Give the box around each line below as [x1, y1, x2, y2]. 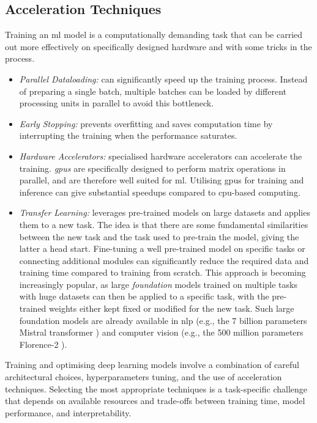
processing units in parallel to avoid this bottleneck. [19, 97, 214, 109]
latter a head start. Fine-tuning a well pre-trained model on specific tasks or [19, 242, 305, 255]
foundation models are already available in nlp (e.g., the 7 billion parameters [19, 314, 307, 326]
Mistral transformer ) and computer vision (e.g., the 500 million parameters [19, 326, 304, 339]
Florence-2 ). [19, 337, 67, 350]
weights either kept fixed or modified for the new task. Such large [49, 302, 294, 315]
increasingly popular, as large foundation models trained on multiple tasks [19, 278, 297, 290]
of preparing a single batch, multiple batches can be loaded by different [19, 84, 287, 97]
